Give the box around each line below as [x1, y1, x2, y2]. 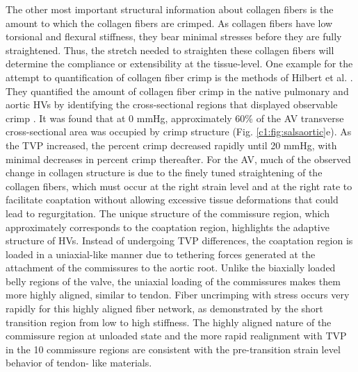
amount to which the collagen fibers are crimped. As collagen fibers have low [6, 15, 333, 30]
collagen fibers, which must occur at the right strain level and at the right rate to [6, 178, 352, 193]
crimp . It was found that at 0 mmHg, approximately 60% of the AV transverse [6, 110, 344, 125]
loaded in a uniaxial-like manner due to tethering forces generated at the [6, 246, 316, 261]
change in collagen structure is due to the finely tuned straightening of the [6, 165, 323, 180]
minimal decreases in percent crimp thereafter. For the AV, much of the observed [6, 151, 351, 166]
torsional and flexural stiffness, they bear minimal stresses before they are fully [6, 29, 342, 44]
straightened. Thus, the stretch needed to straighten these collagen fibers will [6, 42, 334, 57]
